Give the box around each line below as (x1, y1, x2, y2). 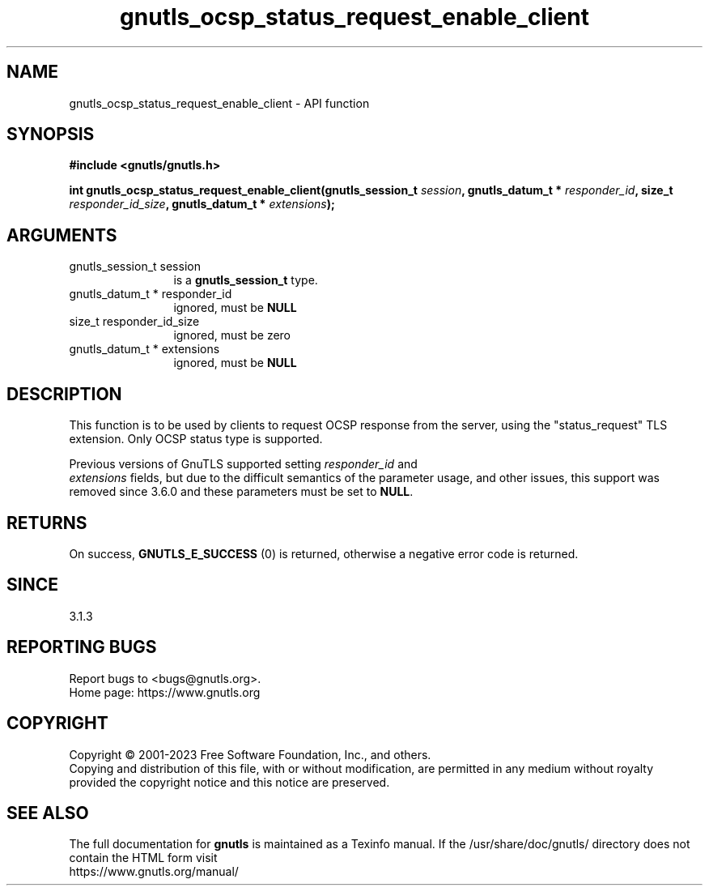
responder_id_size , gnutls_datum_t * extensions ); (69, 197, 335, 211)
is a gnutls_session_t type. (173, 273, 318, 288)
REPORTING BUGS (6, 637, 157, 658)
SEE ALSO (6, 802, 89, 823)
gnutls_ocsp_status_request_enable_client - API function (69, 96, 370, 110)
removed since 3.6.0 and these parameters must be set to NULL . (69, 484, 414, 499)
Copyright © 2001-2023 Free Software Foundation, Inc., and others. (69, 747, 431, 762)
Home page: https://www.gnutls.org (69, 685, 261, 699)
